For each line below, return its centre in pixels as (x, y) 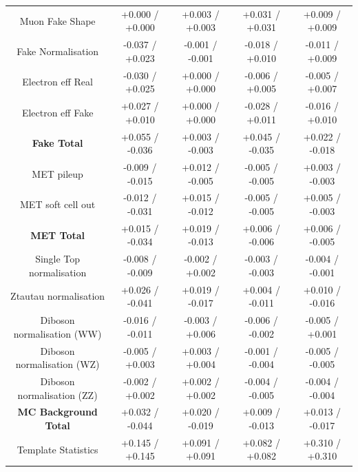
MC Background (57, 412)
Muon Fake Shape (57, 20)
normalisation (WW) (57, 333)
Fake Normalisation (58, 51)
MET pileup (57, 173)
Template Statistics (57, 449)
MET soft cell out (58, 204)
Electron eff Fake (57, 112)
